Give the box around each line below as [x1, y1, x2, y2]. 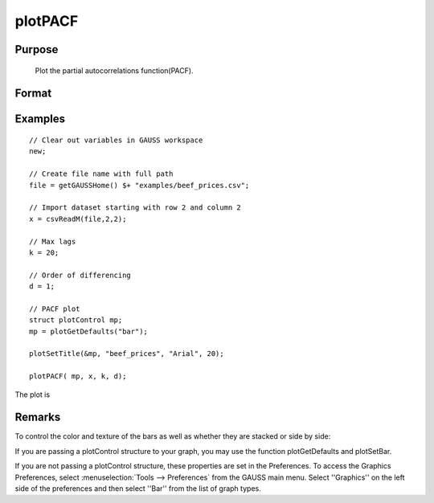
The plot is [14, 390, 51, 399]
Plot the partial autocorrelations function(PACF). [35, 65, 194, 76]
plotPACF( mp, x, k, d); [29, 372, 127, 381]
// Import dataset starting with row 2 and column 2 [29, 203, 241, 212]
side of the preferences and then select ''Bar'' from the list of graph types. [14, 484, 261, 493]
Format [14, 87, 52, 100]
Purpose [14, 43, 59, 56]
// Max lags [29, 237, 76, 246]
